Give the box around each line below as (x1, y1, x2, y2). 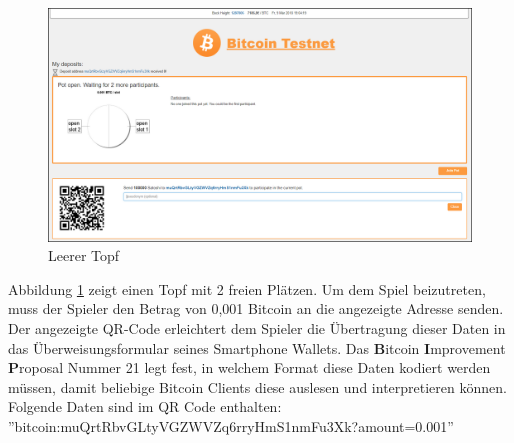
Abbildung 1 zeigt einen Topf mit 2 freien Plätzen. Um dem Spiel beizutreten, (8, 278, 486, 299)
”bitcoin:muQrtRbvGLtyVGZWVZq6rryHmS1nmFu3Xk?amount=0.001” (8, 415, 454, 436)
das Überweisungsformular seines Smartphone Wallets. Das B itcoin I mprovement (8, 337, 506, 358)
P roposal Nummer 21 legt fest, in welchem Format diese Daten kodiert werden (8, 357, 491, 378)
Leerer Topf (48, 245, 120, 266)
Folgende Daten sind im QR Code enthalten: (8, 396, 282, 417)
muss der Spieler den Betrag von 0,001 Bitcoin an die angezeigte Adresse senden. (8, 298, 504, 319)
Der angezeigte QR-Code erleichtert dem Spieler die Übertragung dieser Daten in (8, 317, 506, 338)
